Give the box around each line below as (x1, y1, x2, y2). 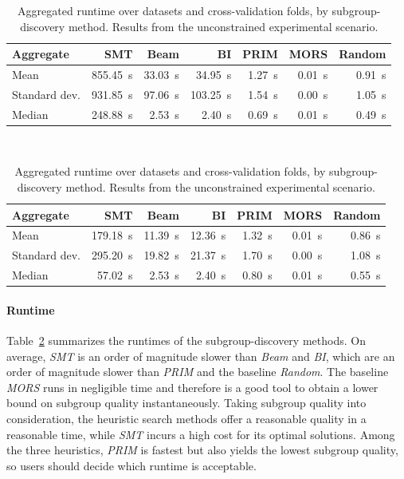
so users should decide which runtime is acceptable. (6, 457, 257, 473)
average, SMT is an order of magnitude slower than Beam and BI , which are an (6, 347, 395, 364)
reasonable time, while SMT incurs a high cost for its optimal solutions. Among (6, 426, 395, 442)
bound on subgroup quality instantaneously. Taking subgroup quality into (6, 394, 367, 411)
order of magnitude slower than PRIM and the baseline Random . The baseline (6, 363, 389, 380)
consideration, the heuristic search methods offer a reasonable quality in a (6, 410, 367, 426)
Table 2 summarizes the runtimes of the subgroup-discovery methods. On (6, 332, 366, 349)
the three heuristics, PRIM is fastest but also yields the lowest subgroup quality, (6, 441, 398, 458)
